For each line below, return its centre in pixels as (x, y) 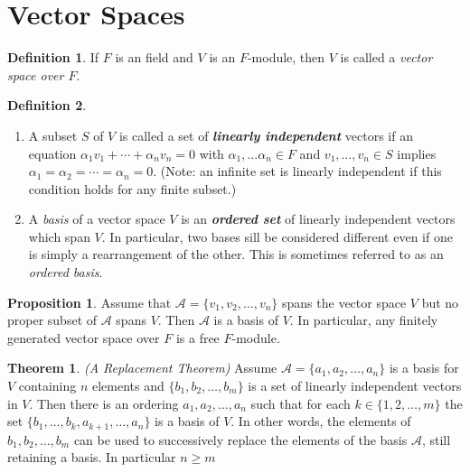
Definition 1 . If (53, 57)
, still (436, 439)
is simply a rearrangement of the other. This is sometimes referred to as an (236, 254)
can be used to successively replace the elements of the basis (240, 439)
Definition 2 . (47, 105)
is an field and (154, 57)
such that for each (301, 403)
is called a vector (386, 57)
